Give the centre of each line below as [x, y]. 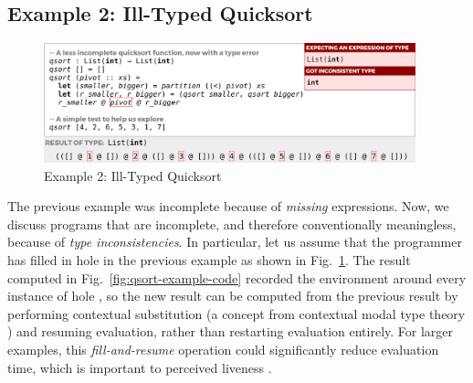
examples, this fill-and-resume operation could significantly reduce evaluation [223, 349]
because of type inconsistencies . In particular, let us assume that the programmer [235, 242]
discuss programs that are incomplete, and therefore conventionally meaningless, [232, 223]
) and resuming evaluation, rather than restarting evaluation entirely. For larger [231, 331]
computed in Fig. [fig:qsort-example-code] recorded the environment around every [237, 277]
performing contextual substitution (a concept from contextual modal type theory [236, 313]
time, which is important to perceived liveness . [140, 367]
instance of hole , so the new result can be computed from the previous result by [233, 296]
